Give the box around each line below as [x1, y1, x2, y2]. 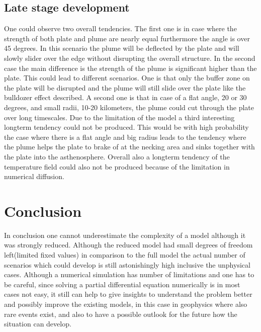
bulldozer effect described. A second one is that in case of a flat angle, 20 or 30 [4, 92, 247, 103]
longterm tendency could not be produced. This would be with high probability [4, 122, 249, 132]
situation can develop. [4, 318, 71, 329]
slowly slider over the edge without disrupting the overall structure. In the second [4, 52, 255, 63]
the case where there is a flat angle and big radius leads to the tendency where [4, 131, 246, 142]
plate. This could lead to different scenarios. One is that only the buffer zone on [4, 72, 250, 83]
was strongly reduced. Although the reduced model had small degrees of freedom [4, 239, 253, 250]
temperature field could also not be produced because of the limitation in [4, 161, 230, 172]
